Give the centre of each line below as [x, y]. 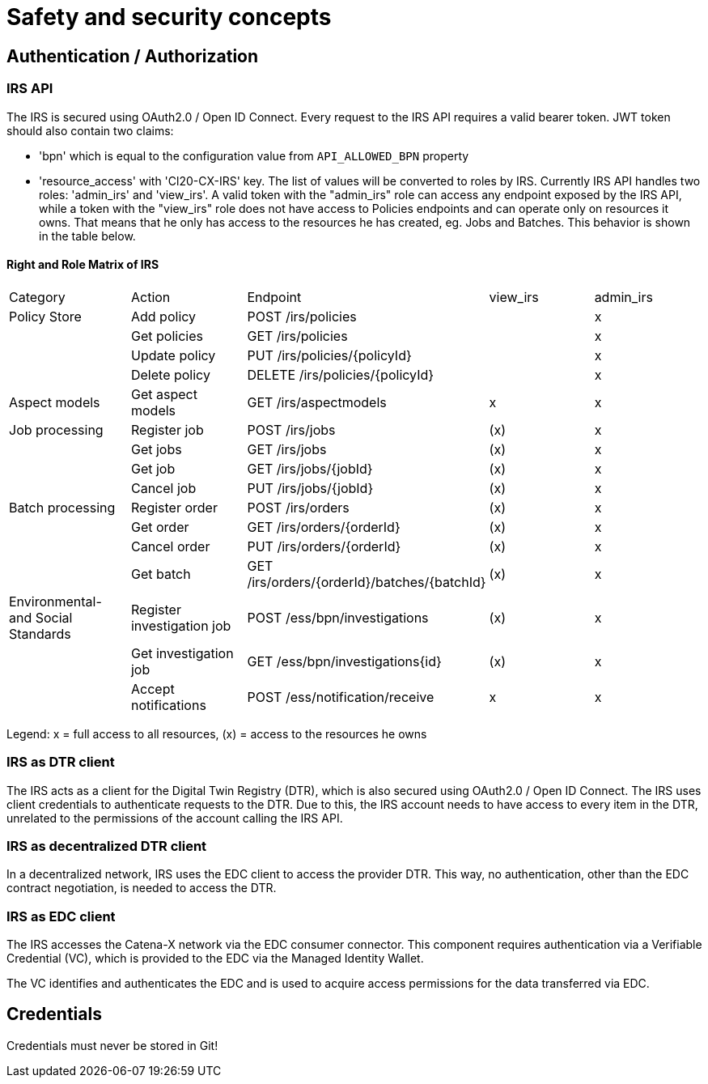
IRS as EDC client [61, 916]
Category [37, 297]
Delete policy [170, 374]
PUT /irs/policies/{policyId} [329, 355]
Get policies [167, 336]
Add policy [163, 316]
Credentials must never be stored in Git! [112, 1045]
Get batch [161, 574]
